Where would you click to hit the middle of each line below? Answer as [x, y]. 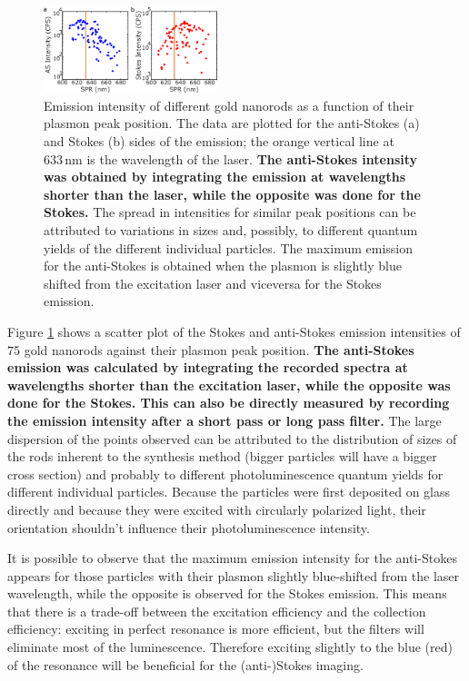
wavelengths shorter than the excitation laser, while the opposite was [229, 385]
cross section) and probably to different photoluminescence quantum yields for [225, 474]
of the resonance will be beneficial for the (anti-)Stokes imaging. [185, 664]
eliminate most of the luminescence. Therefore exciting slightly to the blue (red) [230, 647]
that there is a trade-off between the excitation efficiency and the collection [217, 611]
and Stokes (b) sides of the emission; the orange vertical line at [219, 141]
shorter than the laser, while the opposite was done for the [232, 194]
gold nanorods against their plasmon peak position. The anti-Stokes [219, 349]
